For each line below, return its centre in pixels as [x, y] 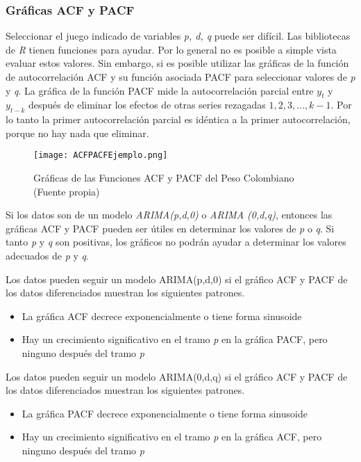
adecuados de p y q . [47, 255]
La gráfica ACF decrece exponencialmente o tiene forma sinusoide [162, 316]
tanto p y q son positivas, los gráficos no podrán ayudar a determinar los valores [176, 242]
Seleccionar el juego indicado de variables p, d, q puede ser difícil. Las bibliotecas [178, 36]
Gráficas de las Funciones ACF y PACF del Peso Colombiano [164, 178]
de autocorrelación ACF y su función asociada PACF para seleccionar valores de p [180, 77]
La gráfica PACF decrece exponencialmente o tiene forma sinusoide [165, 413]
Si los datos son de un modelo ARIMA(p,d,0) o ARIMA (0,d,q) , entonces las [169, 215]
